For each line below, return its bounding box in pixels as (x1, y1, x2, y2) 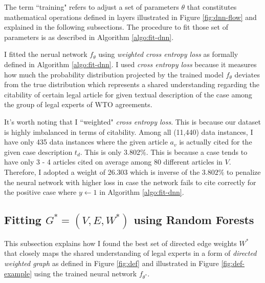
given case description (4, 146, 73, 157)
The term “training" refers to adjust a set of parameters (4, 2, 179, 12)
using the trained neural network (34, 268, 137, 278)
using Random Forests (134, 212, 254, 228)
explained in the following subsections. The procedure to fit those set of (4, 22, 228, 32)
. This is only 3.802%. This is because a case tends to (80, 146, 248, 157)
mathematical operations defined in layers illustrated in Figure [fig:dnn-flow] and (4, 11, 257, 22)
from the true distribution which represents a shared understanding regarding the (4, 79, 259, 90)
